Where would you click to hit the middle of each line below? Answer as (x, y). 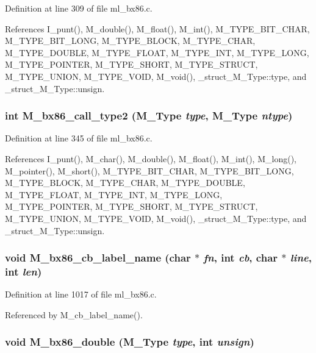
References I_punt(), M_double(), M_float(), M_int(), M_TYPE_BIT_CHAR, (157, 28)
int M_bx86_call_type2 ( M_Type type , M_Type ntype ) (149, 116)
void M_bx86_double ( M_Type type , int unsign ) (130, 342)
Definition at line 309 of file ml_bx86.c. (79, 8)
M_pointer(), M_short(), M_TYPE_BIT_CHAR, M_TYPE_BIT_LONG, (149, 170)
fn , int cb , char (241, 258)
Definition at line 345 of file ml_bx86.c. (79, 138)
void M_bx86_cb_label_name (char (98, 258)
